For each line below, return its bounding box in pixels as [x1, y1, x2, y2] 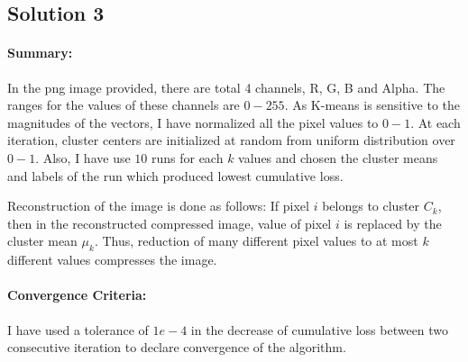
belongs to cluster [322, 196, 420, 215]
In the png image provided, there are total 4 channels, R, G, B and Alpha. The [7, 77, 445, 96]
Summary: [7, 43, 73, 62]
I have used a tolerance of [7, 320, 149, 339]
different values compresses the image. [7, 250, 217, 269]
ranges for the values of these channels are [7, 95, 240, 114]
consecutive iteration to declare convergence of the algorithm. [7, 338, 346, 357]
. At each [410, 113, 461, 131]
